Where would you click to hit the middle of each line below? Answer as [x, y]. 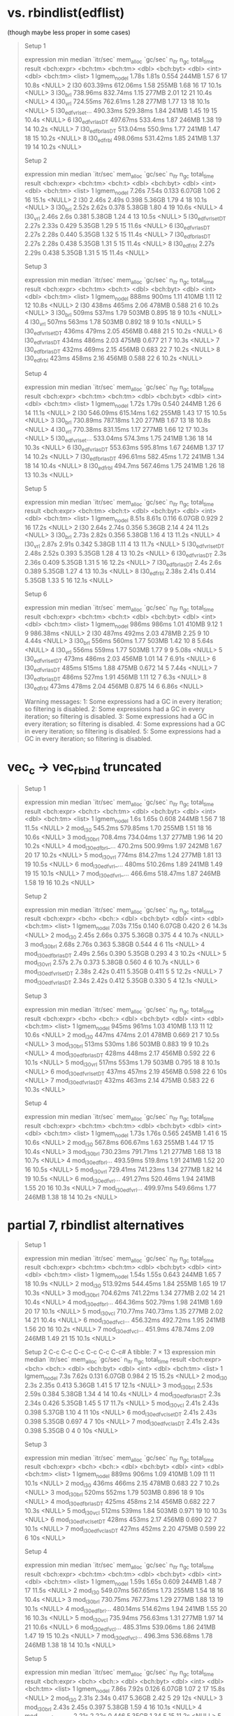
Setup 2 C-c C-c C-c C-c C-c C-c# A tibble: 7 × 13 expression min [120, 1351]
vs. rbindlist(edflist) [66, 13]
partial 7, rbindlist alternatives [96, 1225]
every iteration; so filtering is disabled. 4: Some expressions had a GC [125, 724]
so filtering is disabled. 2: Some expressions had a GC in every [114, 709]
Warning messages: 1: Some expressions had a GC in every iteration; [123, 701]
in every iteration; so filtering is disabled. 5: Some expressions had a [123, 731]
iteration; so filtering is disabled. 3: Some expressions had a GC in [119, 716]
